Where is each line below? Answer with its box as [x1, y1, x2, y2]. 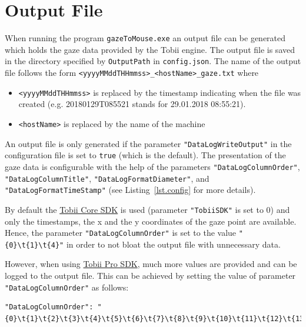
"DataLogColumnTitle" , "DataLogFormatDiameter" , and [5, 172, 209, 184]
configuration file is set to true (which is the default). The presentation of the [5, 149, 286, 161]
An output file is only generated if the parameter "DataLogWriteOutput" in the [5, 137, 292, 149]
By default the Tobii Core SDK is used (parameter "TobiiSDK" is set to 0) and [5, 203, 290, 215]
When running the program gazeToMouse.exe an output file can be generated [5, 32, 286, 44]
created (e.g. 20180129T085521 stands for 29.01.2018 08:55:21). [18, 98, 246, 110]
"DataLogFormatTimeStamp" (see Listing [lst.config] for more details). [5, 183, 256, 196]
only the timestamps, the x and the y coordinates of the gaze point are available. [5, 215, 297, 227]
